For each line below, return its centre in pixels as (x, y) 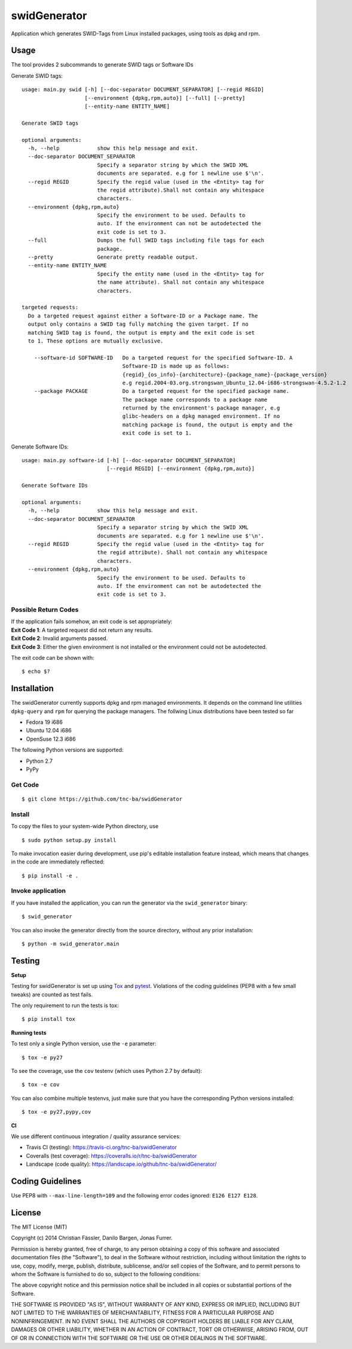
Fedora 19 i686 (44, 722)
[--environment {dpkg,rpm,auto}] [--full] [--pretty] (165, 98)
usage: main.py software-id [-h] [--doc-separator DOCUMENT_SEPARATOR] (129, 460)
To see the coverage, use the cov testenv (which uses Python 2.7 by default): (107, 1071)
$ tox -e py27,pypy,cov (56, 1112)
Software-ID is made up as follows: (176, 366)
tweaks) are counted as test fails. (52, 995)
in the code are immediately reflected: (58, 862)
